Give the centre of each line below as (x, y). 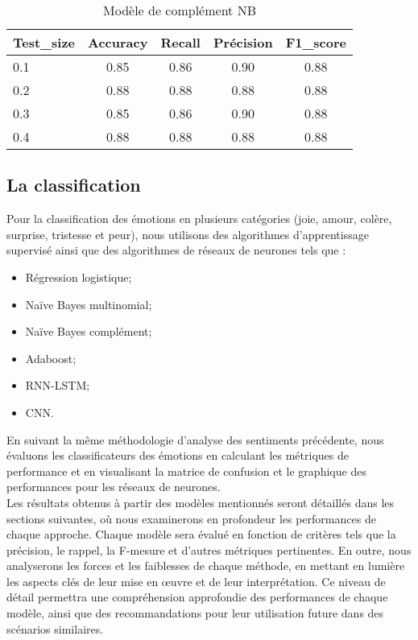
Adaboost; (51, 358)
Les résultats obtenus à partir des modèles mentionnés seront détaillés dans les (201, 502)
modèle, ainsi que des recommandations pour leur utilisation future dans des (195, 613)
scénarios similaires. (55, 628)
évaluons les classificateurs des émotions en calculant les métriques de (178, 455)
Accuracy (118, 42)
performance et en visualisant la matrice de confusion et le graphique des (186, 471)
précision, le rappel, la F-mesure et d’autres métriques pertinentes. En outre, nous (209, 549)
